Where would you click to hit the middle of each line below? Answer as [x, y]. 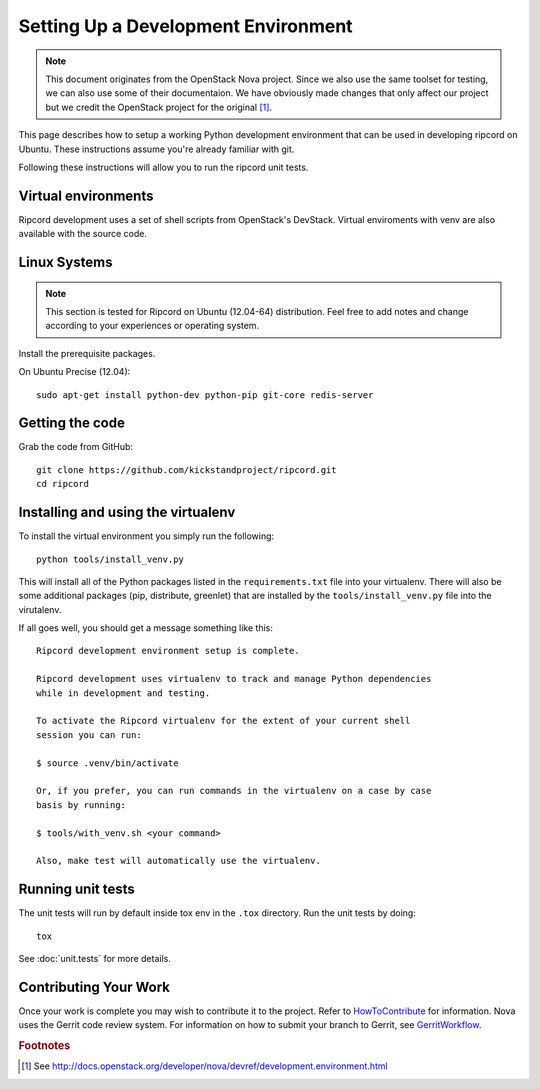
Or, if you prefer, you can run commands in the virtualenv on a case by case [234, 791]
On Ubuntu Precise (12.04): [74, 372]
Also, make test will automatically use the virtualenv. [179, 861]
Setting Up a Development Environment [186, 26]
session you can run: [89, 734]
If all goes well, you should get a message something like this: [146, 628]
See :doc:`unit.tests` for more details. [95, 959]
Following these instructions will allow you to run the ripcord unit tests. [163, 167]
